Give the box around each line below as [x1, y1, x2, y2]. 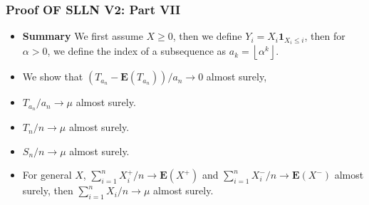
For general [22, 167, 72, 182]
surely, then [22, 183, 73, 198]
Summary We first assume [22, 28, 143, 43]
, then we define [172, 28, 242, 43]
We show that [22, 69, 83, 84]
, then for [304, 28, 345, 43]
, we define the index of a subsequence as [47, 43, 227, 58]
